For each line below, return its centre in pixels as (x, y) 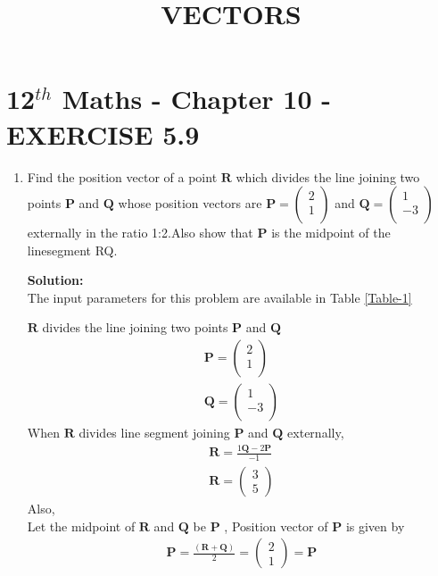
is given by (375, 526)
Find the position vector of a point (122, 176)
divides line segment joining (154, 433)
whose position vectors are (190, 203)
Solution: (55, 280)
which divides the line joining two (328, 176)
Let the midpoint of (81, 526)
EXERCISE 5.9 (103, 134)
